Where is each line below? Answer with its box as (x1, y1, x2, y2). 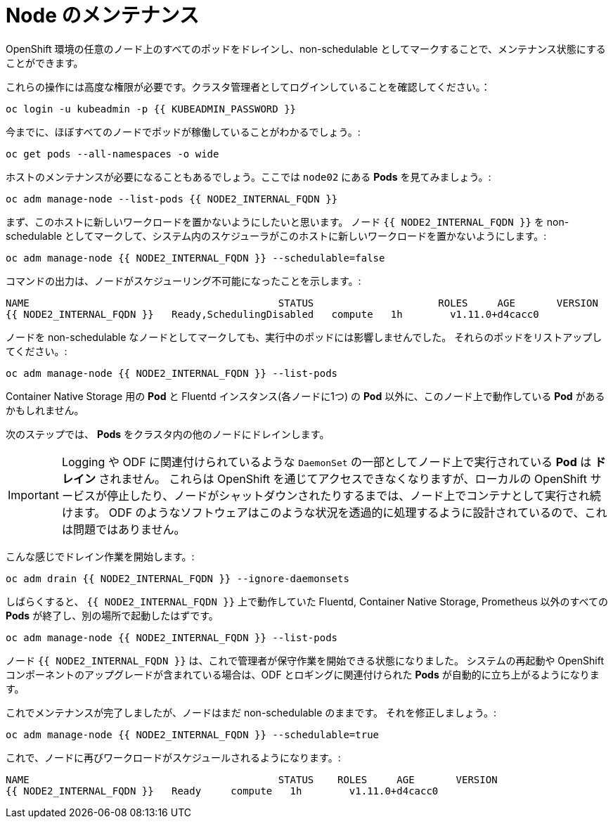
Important (8, 487, 59, 502)
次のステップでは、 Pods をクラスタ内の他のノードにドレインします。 (6, 427, 330, 440)
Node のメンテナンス (6, 4, 199, 27)
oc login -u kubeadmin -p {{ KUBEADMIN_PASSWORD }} (6, 103, 297, 115)
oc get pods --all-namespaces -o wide (6, 148, 219, 160)
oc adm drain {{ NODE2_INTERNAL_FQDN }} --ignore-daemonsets (6, 572, 349, 584)
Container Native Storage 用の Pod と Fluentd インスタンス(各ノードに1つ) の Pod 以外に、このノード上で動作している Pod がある (6, 390, 605, 402)
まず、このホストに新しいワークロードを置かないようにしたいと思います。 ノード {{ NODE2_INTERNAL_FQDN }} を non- (6, 215, 569, 228)
